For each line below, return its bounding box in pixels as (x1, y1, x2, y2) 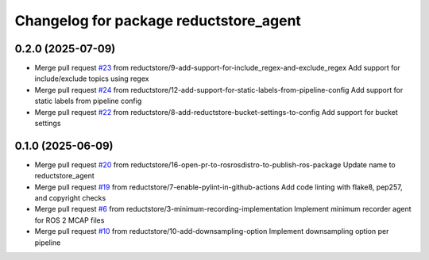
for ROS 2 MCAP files (34, 215, 105, 225)
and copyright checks (34, 193, 106, 203)
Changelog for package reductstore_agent (14, 12, 302, 29)
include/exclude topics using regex (34, 74, 149, 83)
